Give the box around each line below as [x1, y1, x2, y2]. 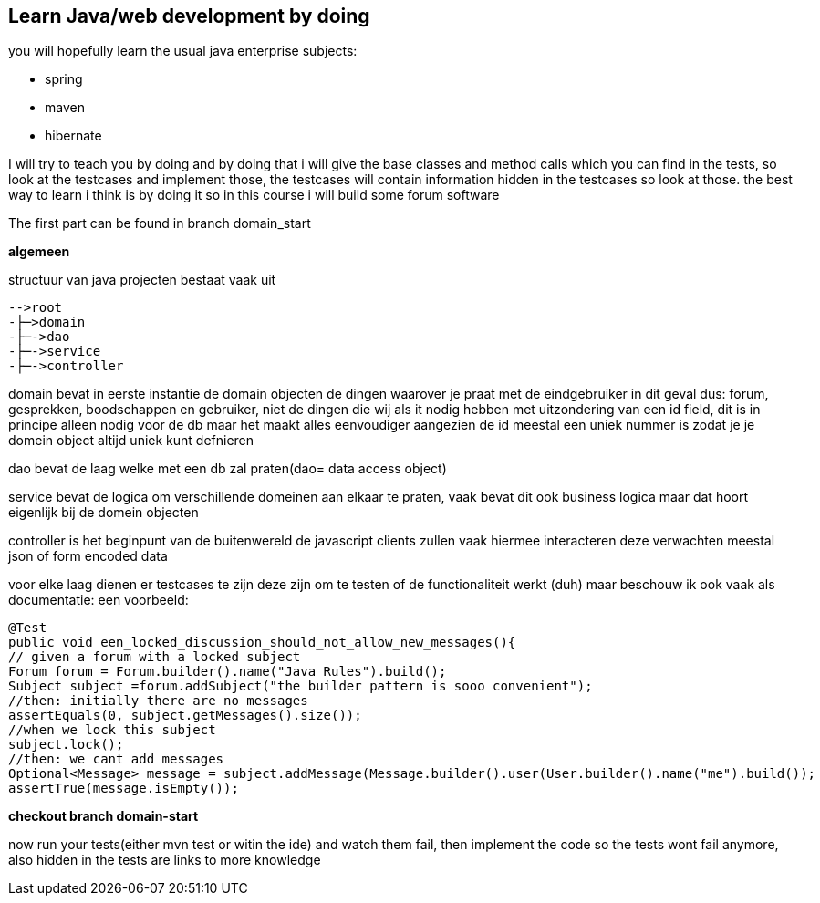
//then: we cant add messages [8, 752, 224, 767]
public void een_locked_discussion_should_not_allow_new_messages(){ [8, 635, 516, 650]
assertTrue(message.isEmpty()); [8, 781, 239, 796]
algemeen [8, 244, 70, 260]
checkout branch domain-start [8, 808, 199, 825]
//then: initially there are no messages [8, 693, 308, 709]
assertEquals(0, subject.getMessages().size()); [8, 708, 362, 723]
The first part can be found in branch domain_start [8, 215, 311, 232]
